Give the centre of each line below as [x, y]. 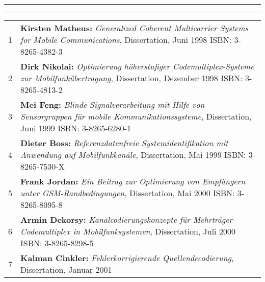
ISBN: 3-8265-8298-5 [57, 243]
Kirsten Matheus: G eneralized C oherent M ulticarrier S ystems [135, 28]
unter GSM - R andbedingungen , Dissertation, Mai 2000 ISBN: [128, 193]
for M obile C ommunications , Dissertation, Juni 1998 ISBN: [126, 40]
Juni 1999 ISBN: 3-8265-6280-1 [76, 128]
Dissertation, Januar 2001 [66, 269]
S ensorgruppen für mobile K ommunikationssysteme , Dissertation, [136, 116]
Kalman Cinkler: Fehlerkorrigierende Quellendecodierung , [127, 258]
